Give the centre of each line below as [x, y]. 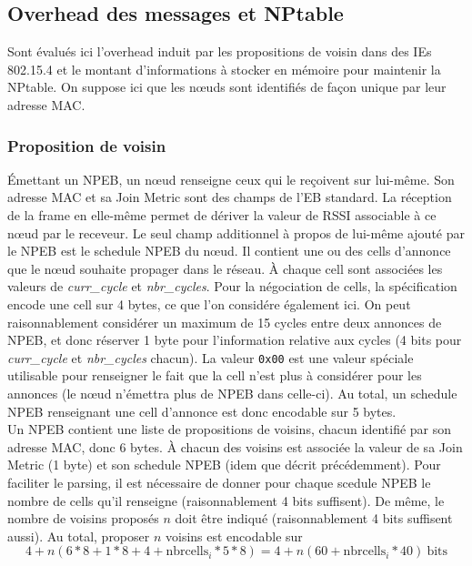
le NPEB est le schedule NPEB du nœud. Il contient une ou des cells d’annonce [229, 251]
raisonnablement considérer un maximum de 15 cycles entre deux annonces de [225, 322]
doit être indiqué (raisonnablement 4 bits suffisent [314, 518]
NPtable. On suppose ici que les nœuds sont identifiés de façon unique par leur [227, 87]
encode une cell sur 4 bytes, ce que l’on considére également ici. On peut [209, 303]
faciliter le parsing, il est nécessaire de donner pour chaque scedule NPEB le [219, 482]
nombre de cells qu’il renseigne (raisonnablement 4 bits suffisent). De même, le [226, 500]
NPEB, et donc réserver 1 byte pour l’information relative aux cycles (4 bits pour [235, 340]
